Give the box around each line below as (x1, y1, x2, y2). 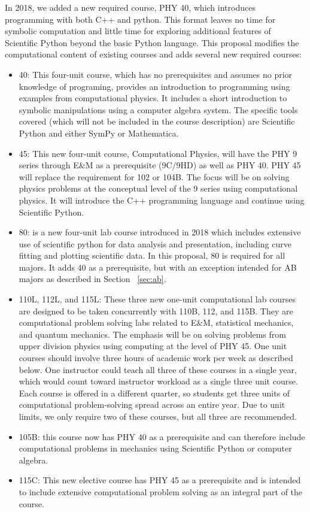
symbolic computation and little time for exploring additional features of (5, 25, 271, 37)
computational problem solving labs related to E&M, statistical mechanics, (19, 316, 294, 329)
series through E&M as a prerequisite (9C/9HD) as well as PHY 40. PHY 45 (19, 159, 301, 171)
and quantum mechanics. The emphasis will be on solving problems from (19, 328, 286, 340)
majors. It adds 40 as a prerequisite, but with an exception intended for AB (19, 260, 297, 273)
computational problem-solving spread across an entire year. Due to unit (19, 398, 285, 411)
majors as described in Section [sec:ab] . (19, 272, 166, 285)
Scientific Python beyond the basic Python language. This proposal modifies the (5, 36, 299, 49)
